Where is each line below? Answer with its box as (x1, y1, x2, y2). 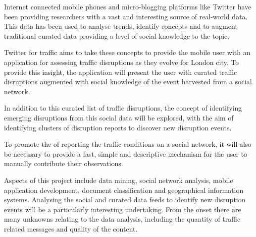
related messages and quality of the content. (4, 223, 138, 234)
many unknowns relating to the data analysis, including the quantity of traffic (4, 214, 241, 224)
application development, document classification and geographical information (4, 184, 244, 195)
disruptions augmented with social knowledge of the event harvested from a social (4, 76, 252, 87)
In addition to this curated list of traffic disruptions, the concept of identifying (4, 103, 242, 113)
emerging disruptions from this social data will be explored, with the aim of (4, 112, 234, 122)
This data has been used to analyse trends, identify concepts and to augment (4, 21, 238, 31)
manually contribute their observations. (4, 158, 123, 169)
